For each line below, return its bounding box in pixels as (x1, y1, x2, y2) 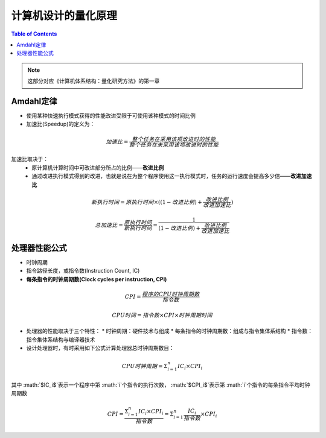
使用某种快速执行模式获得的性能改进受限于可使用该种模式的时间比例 (26, 112, 196, 119)
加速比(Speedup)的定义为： (26, 121, 95, 128)
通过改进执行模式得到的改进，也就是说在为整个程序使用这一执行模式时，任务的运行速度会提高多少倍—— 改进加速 (31, 173, 312, 180)
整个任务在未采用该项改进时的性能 (129, 141, 219, 148)
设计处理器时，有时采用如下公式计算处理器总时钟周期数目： (26, 344, 174, 351)
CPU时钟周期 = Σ (121, 363, 168, 369)
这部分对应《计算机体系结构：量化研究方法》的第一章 (27, 77, 160, 84)
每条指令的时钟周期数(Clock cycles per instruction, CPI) (26, 275, 167, 283)
